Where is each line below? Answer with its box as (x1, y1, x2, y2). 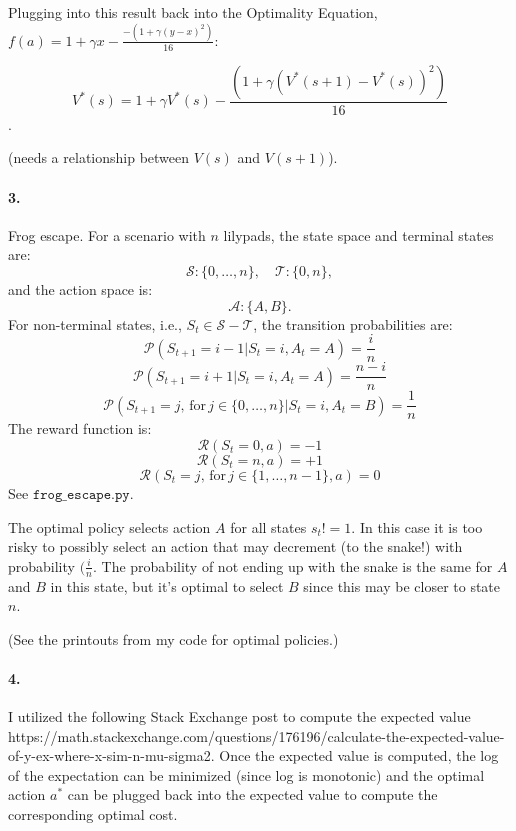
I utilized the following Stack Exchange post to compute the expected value (8, 706, 471, 727)
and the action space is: (8, 278, 153, 299)
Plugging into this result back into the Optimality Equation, (8, 2, 378, 22)
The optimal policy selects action (8, 516, 211, 537)
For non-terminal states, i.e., (8, 313, 182, 334)
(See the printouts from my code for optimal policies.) (8, 628, 339, 649)
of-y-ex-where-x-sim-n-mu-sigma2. (8, 745, 215, 766)
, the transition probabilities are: (253, 313, 453, 334)
